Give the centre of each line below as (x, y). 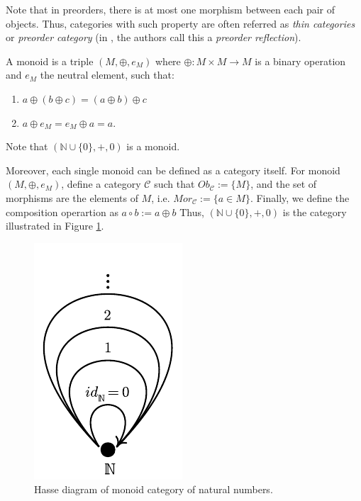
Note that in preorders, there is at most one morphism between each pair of (171, 9)
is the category (315, 212)
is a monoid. (153, 146)
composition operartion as (62, 212)
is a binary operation (300, 61)
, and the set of (284, 184)
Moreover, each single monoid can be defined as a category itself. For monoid (173, 170)
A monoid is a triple (50, 61)
